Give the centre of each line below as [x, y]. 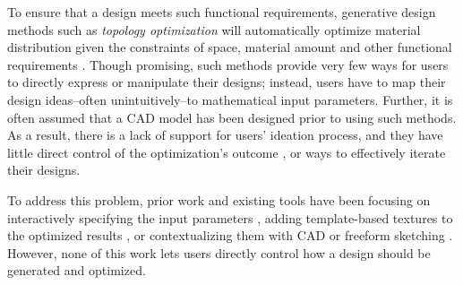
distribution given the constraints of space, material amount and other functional [230, 47]
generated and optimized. [77, 270]
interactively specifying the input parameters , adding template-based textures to [230, 217]
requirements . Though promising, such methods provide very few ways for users [228, 64]
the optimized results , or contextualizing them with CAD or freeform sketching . [230, 235]
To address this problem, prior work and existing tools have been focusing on [219, 199]
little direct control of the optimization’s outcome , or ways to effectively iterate [227, 152]
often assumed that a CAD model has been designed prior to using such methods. [232, 117]
